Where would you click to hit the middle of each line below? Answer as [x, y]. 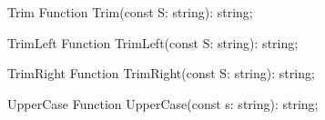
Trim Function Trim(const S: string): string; [130, 12]
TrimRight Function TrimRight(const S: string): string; [161, 73]
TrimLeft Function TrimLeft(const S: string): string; [153, 42]
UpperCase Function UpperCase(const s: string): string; [163, 103]
